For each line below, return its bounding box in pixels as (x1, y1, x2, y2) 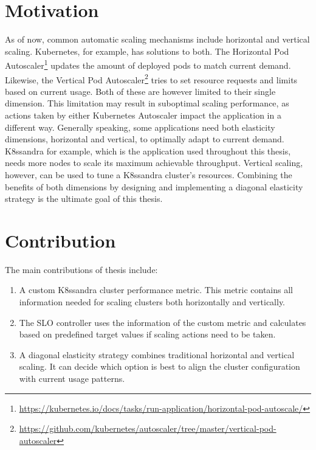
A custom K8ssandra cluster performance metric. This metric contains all (19, 283, 294, 296)
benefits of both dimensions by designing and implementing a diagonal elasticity (5, 180, 303, 193)
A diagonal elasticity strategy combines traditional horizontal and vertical (19, 348, 295, 361)
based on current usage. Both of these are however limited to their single (5, 85, 276, 97)
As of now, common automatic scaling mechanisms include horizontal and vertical (5, 33, 310, 46)
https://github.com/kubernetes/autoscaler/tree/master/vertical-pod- (19, 422, 276, 435)
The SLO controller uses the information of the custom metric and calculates (19, 316, 306, 328)
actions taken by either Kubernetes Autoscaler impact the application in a (5, 109, 281, 121)
